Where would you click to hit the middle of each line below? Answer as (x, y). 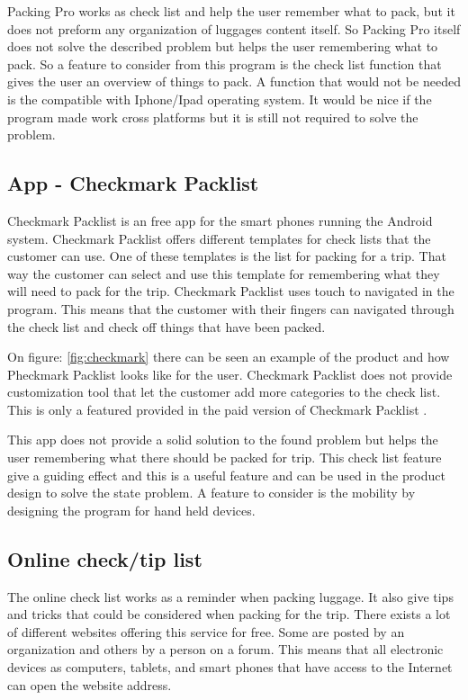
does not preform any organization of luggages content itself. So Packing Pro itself (234, 28)
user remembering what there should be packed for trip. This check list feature (225, 458)
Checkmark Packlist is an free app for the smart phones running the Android (220, 220)
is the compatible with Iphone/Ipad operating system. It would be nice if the (220, 99)
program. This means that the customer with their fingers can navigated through (231, 308)
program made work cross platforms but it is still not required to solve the (213, 117)
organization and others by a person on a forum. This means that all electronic (225, 649)
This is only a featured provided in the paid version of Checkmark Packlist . (217, 409)
